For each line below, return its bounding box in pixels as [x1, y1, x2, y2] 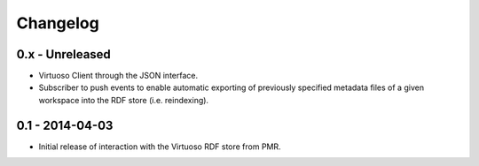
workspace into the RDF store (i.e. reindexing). [38, 94, 208, 105]
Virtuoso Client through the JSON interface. [38, 71, 199, 81]
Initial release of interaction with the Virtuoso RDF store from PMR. [38, 141, 281, 152]
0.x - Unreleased [16, 47, 111, 62]
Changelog [16, 13, 99, 33]
